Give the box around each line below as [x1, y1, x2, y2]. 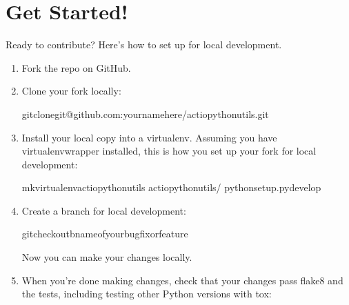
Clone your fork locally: [21, 83, 121, 98]
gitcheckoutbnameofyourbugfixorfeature [21, 226, 188, 241]
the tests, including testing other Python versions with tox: [21, 286, 272, 301]
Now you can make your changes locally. [21, 250, 192, 264]
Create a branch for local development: [21, 203, 186, 217]
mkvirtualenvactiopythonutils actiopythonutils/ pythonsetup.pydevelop [21, 180, 321, 195]
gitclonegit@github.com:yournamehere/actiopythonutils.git [21, 106, 269, 121]
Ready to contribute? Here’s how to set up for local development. [6, 37, 282, 52]
